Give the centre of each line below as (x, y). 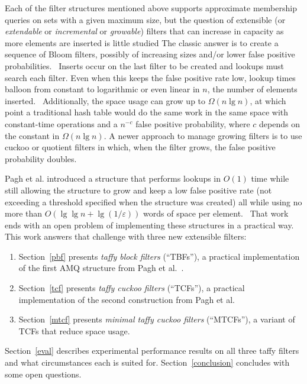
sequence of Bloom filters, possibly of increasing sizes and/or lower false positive (150, 54)
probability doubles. (41, 158)
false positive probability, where (193, 123)
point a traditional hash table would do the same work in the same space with (147, 112)
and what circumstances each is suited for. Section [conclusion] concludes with (147, 362)
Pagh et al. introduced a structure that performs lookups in (113, 178)
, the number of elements (252, 89)
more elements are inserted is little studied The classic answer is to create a (142, 42)
